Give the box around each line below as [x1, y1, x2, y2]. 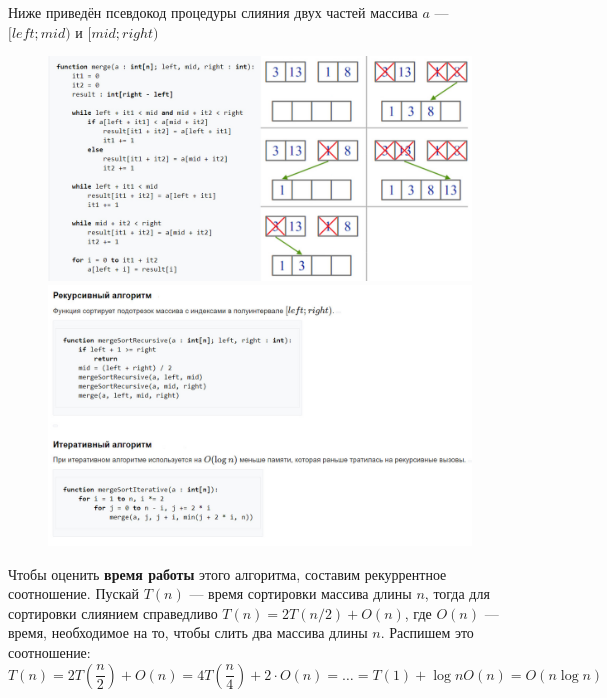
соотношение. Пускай [8, 583, 140, 604]
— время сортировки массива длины [189, 583, 412, 604]
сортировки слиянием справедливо [8, 602, 218, 623]
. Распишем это [380, 622, 474, 643]
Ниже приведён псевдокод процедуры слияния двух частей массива [8, 2, 418, 22]
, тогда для [424, 583, 490, 604]
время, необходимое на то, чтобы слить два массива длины [8, 622, 368, 643]
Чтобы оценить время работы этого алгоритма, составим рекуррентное [8, 563, 447, 584]
